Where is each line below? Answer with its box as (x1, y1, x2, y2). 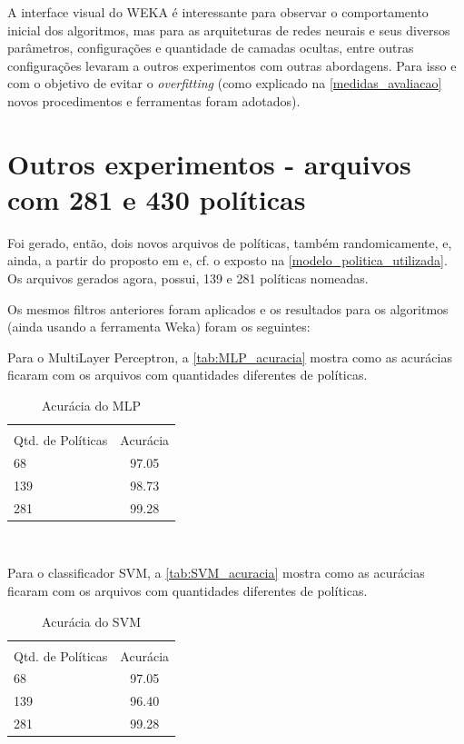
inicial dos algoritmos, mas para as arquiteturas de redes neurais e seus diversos (7, 20, 450, 39)
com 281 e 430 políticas (7, 180, 306, 217)
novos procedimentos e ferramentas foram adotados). (7, 91, 301, 110)
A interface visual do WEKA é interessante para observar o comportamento (7, 3, 429, 21)
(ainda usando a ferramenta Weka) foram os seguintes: (7, 317, 311, 336)
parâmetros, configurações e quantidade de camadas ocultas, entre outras (7, 38, 414, 57)
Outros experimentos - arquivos (7, 144, 411, 182)
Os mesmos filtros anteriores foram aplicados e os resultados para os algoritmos (7, 299, 449, 318)
